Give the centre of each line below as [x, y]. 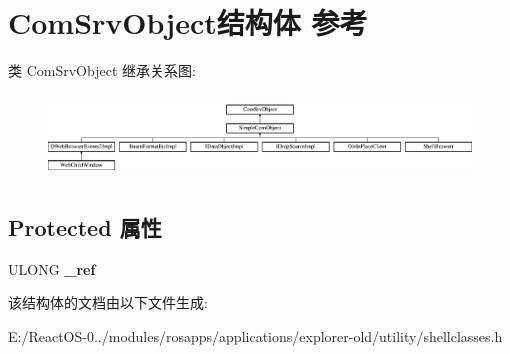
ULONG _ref [52, 268]
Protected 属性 [85, 226]
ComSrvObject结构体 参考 [188, 22]
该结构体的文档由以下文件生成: [108, 302]
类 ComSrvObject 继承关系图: [102, 70]
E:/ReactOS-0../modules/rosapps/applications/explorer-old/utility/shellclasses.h [255, 335]
